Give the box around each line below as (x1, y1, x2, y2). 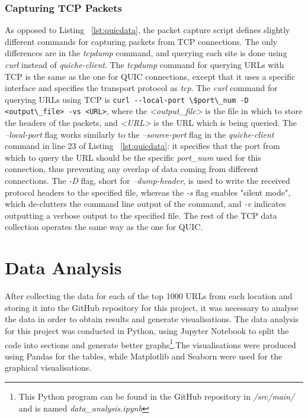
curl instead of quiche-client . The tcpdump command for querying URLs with (5, 59, 284, 70)
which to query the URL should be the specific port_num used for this (5, 151, 261, 163)
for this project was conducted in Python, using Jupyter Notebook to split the (5, 324, 289, 336)
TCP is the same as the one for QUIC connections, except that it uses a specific (5, 70, 296, 82)
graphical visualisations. (5, 361, 92, 374)
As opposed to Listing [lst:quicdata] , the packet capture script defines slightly (5, 24, 290, 36)
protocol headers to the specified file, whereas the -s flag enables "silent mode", (5, 186, 291, 198)
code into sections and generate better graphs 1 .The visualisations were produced (5, 336, 296, 351)
